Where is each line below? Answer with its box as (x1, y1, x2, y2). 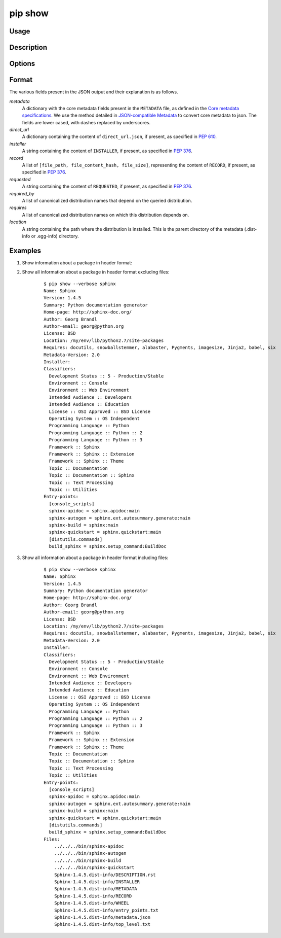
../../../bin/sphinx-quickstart (54, 865, 135, 871)
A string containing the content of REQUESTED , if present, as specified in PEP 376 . (22, 183, 192, 190)
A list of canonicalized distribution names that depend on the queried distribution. (22, 197, 192, 203)
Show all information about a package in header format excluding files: (22, 269, 170, 275)
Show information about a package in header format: (22, 259, 133, 266)
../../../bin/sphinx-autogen (54, 850, 127, 856)
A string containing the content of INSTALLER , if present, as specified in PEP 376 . (22, 148, 192, 154)
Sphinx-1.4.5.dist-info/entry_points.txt (54, 907, 159, 913)
